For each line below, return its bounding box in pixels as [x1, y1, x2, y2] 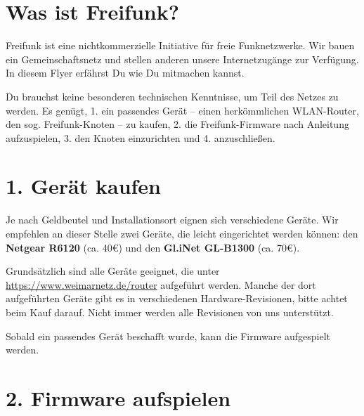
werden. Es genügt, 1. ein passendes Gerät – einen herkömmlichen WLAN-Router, [6, 103, 359, 117]
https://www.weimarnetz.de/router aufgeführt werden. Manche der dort [6, 277, 316, 292]
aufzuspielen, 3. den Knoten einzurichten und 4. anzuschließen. [6, 130, 275, 145]
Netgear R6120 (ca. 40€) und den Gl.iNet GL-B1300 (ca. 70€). [6, 240, 300, 254]
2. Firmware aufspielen [6, 383, 231, 412]
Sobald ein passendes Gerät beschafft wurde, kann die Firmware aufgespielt [6, 328, 331, 343]
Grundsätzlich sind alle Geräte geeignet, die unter [6, 264, 220, 278]
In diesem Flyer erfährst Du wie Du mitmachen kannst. [6, 65, 245, 80]
